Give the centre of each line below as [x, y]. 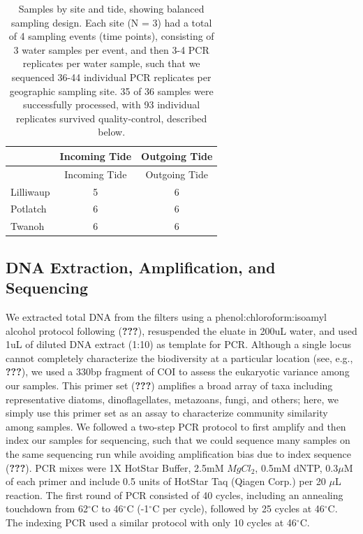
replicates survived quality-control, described [111, 118]
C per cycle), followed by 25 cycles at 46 [238, 508]
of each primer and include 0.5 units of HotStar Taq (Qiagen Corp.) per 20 [166, 481]
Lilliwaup [30, 191]
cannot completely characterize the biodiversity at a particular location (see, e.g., [179, 358]
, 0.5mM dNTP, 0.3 [297, 467]
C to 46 [107, 508]
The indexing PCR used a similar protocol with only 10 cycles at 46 [151, 522]
